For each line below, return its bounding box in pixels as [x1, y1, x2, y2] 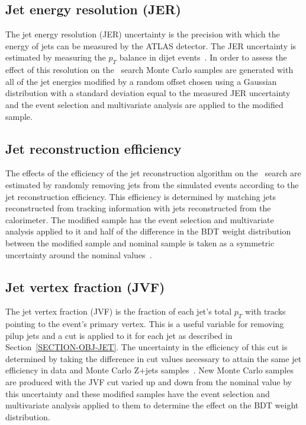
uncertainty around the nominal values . [5, 248, 152, 261]
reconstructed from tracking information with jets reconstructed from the [5, 202, 271, 214]
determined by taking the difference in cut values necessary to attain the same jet [5, 352, 302, 364]
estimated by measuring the [5, 51, 106, 64]
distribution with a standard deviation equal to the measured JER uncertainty [5, 87, 291, 99]
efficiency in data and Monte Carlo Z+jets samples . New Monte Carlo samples [5, 364, 294, 376]
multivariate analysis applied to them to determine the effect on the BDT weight [5, 399, 299, 411]
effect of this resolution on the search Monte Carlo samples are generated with [5, 64, 294, 76]
